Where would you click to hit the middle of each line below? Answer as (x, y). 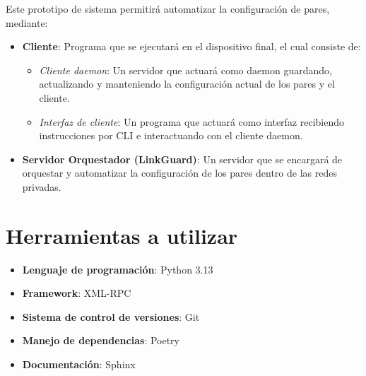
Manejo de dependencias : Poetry (101, 340)
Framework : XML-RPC (77, 293)
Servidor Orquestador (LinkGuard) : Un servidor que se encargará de (182, 159)
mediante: (27, 22)
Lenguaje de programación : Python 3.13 (118, 269)
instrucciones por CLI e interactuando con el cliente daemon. (171, 135)
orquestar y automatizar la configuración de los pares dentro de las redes (179, 173)
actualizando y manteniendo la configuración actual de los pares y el (187, 84)
